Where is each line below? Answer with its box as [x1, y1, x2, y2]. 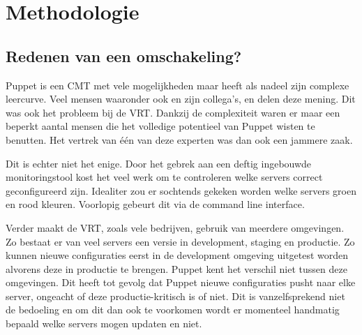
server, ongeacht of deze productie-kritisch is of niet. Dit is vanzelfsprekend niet [6, 288, 345, 303]
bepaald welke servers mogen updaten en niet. [6, 316, 202, 331]
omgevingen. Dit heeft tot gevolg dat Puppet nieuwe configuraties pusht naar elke [6, 275, 356, 290]
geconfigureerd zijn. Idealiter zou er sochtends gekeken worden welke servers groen [6, 183, 357, 198]
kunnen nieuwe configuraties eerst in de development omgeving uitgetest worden [6, 248, 349, 262]
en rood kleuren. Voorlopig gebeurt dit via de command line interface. [6, 197, 305, 211]
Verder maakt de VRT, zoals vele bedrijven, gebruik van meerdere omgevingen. [6, 220, 345, 234]
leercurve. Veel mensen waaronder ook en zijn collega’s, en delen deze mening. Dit [6, 91, 356, 106]
